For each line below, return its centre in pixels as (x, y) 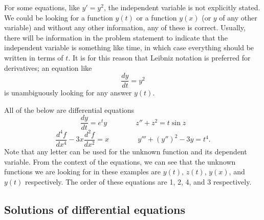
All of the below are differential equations (69, 109)
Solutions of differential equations (95, 209)
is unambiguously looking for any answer (68, 93)
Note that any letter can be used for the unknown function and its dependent (126, 152)
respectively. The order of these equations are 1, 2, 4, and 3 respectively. (138, 181)
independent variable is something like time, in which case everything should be (129, 47)
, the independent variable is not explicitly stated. (182, 7)
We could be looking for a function (59, 17)
